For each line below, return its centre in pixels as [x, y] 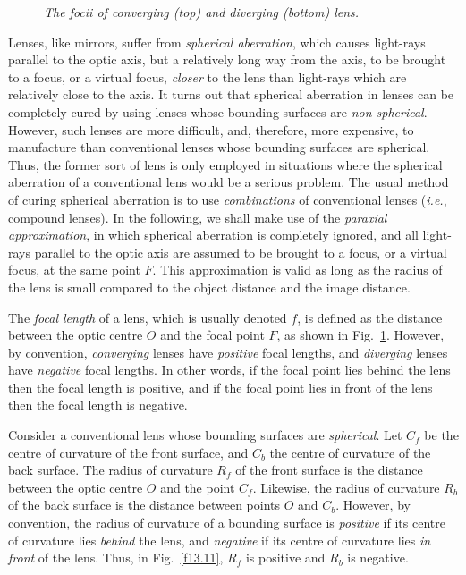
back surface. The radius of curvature [110, 470]
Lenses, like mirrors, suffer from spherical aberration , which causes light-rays [217, 42]
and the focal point [212, 335]
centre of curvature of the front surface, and [128, 452]
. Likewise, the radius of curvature [346, 487]
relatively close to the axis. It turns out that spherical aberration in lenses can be [231, 94]
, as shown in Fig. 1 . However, [360, 335]
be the [441, 435]
